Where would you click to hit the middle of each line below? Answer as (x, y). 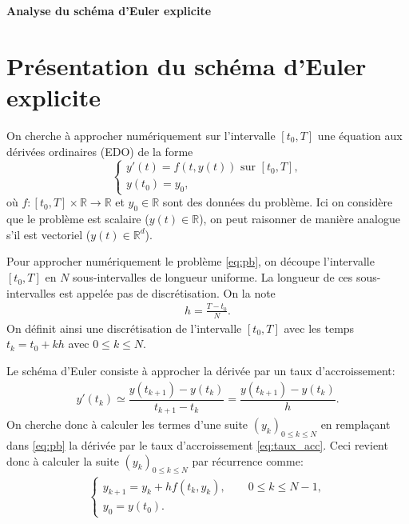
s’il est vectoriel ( (49, 234)
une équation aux (360, 135)
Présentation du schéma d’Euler (187, 65)
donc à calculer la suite (63, 460)
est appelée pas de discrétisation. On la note (167, 292)
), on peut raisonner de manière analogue (300, 219)
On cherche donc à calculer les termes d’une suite (127, 424)
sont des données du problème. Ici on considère (278, 202)
